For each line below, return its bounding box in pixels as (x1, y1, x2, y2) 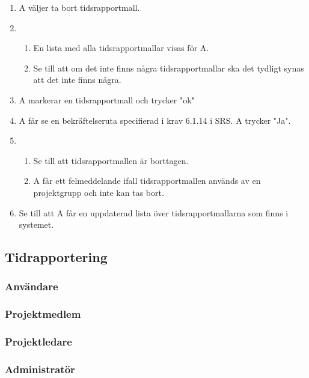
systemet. (19, 218, 54, 231)
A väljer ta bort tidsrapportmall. (19, 1, 140, 13)
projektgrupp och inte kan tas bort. (33, 186, 164, 198)
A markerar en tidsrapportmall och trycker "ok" (19, 93, 195, 106)
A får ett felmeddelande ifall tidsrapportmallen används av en (33, 174, 261, 187)
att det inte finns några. (33, 73, 121, 86)
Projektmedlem (5, 306, 81, 322)
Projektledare (5, 334, 72, 349)
